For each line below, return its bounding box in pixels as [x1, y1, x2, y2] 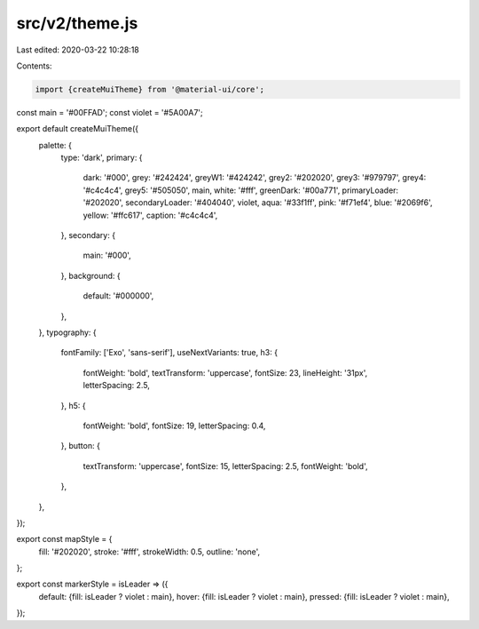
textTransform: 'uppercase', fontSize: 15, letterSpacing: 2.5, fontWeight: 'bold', [82, 460, 368, 471]
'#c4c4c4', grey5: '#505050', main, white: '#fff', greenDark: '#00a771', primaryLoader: [82, 185, 399, 195]
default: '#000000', [82, 291, 154, 301]
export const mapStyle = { [16, 534, 113, 545]
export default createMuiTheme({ [16, 123, 139, 134]
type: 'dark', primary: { [60, 152, 143, 163]
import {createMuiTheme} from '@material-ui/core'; [35, 84, 265, 94]
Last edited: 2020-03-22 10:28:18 [16, 44, 139, 55]
